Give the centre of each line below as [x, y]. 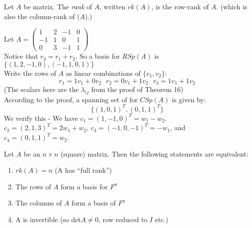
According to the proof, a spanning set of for [71, 99]
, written [113, 6]
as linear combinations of [103, 73]
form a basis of [94, 203]
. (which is [232, 6]
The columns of [39, 203]
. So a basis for [98, 56]
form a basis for [84, 186]
